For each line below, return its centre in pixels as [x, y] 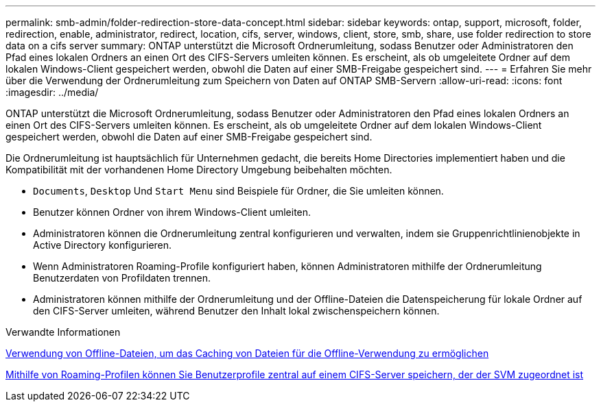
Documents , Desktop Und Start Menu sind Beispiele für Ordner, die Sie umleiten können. [238, 191]
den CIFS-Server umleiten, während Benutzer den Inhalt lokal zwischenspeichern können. [236, 311]
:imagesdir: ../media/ [52, 92]
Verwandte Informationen [63, 332]
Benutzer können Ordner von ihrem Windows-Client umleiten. [172, 212]
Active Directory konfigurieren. [103, 245]
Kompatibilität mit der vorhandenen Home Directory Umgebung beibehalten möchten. [199, 170]
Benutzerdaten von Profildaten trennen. [122, 278]
